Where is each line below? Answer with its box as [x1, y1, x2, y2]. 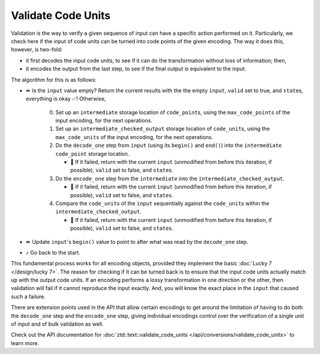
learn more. [11, 339, 40, 346]
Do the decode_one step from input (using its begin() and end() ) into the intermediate [55, 142, 282, 149]
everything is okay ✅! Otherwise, [25, 95, 106, 102]
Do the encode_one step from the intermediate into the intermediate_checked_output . [55, 175, 285, 182]
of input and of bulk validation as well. [11, 320, 104, 328]
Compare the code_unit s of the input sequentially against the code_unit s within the [55, 199, 270, 207]
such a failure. [11, 293, 46, 300]
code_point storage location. [55, 150, 130, 157]
